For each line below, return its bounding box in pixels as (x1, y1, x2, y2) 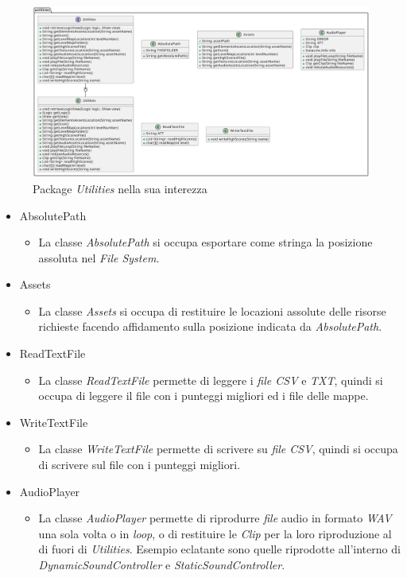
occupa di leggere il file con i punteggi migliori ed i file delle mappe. (38, 387, 369, 404)
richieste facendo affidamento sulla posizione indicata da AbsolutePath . (38, 318, 382, 335)
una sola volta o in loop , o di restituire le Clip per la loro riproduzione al (38, 525, 392, 541)
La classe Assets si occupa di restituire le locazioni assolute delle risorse (38, 302, 386, 319)
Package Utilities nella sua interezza (33, 180, 207, 196)
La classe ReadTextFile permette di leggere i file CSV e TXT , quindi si (38, 371, 383, 388)
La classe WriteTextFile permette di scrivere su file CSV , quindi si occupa (38, 440, 398, 457)
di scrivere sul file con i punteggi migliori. (38, 456, 241, 473)
